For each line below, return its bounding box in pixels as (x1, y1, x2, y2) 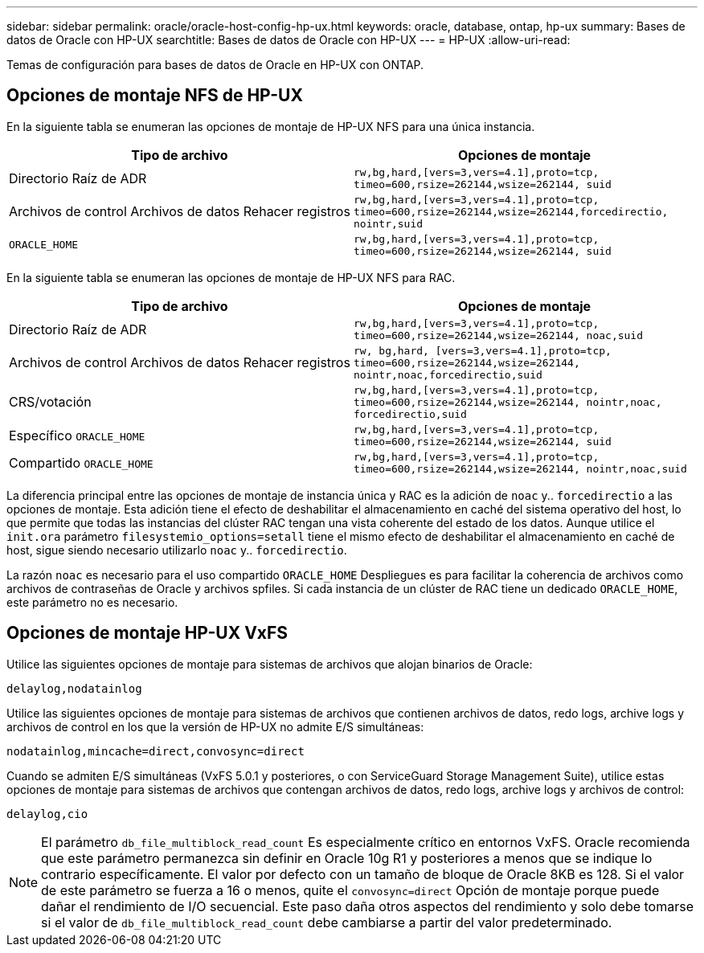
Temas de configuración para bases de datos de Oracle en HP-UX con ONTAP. (6, 58, 424, 72)
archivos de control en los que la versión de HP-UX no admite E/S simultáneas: (6, 719, 424, 734)
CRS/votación (9, 394, 92, 411)
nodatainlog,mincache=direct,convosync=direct (6, 744, 305, 758)
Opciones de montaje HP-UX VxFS (6, 623, 289, 644)
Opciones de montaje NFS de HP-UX (6, 85, 303, 106)
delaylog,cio (6, 807, 88, 820)
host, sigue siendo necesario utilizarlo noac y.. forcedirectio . (6, 542, 347, 557)
